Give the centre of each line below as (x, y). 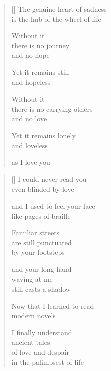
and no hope (31, 55)
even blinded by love (43, 189)
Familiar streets (36, 233)
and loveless (30, 145)
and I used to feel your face (53, 205)
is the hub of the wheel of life (56, 18)
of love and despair (41, 352)
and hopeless (31, 82)
